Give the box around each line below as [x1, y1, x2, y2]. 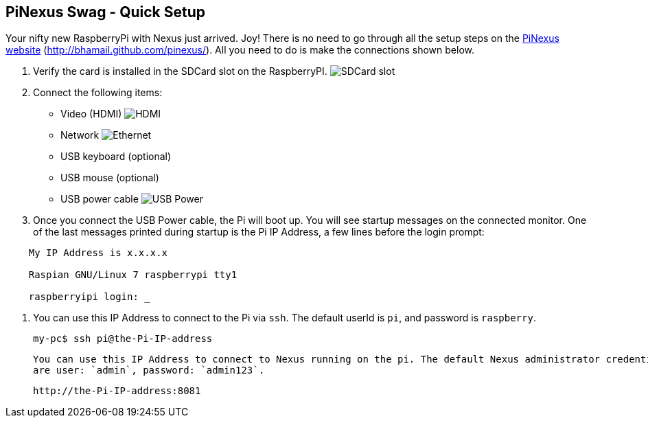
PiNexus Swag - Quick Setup [5, 3, 206, 21]
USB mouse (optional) [60, 172, 159, 184]
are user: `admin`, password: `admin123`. [33, 365, 265, 376]
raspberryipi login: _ [28, 291, 150, 303]
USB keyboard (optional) [60, 150, 172, 163]
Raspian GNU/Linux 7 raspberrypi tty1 [28, 269, 238, 281]
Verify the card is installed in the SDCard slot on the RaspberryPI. [33, 65, 327, 78]
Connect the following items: [33, 87, 163, 99]
